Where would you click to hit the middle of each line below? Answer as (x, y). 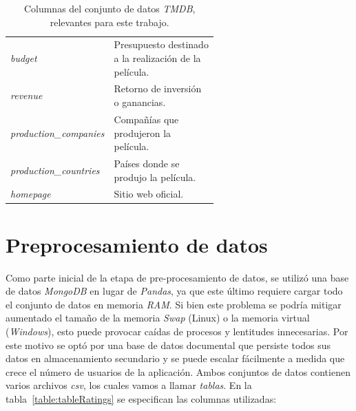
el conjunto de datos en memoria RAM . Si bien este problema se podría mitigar (174, 304)
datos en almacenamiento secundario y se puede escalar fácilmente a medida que (175, 358)
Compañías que (146, 119)
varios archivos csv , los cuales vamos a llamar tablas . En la (129, 385)
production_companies (57, 133)
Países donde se (147, 163)
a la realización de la (157, 58)
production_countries (55, 170)
